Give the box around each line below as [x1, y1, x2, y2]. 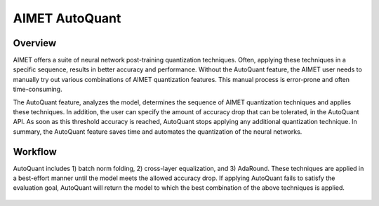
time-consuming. [13, 85, 62, 94]
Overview [13, 37, 57, 49]
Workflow [13, 146, 58, 158]
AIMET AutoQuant [13, 11, 121, 26]
